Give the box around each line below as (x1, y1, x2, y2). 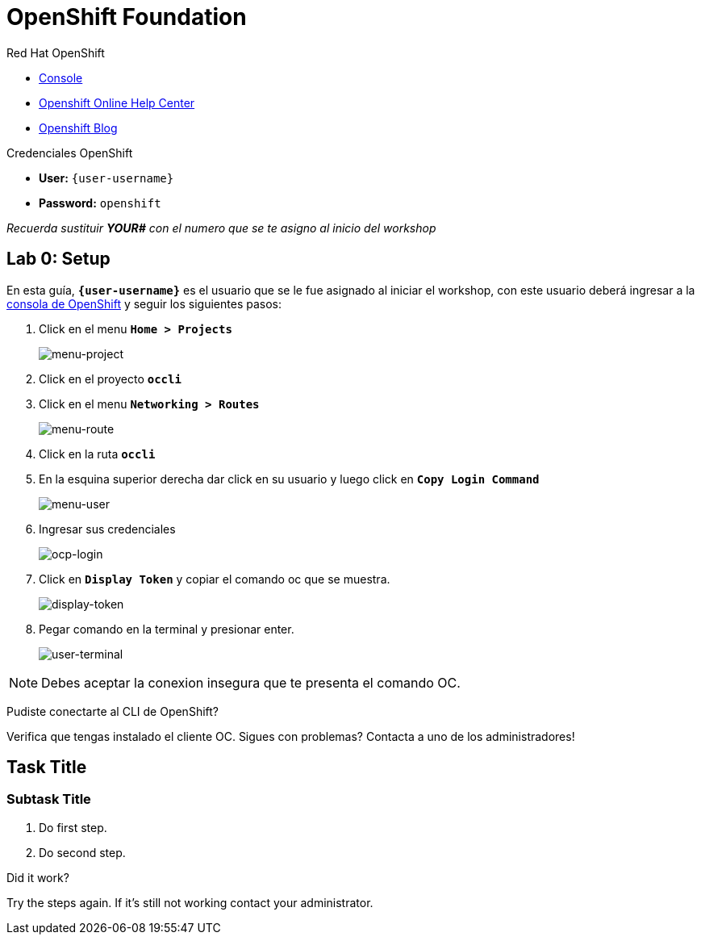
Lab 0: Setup (6, 249, 111, 270)
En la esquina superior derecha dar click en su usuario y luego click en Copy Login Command (39, 471, 540, 486)
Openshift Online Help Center (39, 95, 195, 110)
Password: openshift (39, 195, 161, 210)
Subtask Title (6, 791, 91, 808)
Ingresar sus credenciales (39, 521, 176, 536)
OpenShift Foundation (6, 3, 247, 31)
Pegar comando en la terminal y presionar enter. (39, 621, 294, 636)
